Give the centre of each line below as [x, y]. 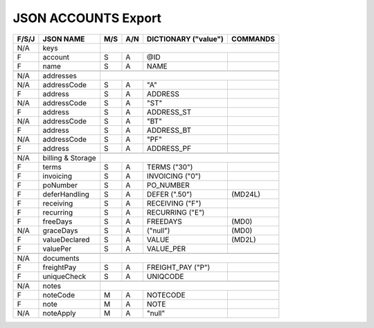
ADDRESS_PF [169, 148]
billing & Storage [69, 158]
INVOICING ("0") [173, 176]
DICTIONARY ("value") [185, 39]
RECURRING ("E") [176, 212]
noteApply [59, 313]
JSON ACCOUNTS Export [87, 18]
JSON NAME [64, 39]
